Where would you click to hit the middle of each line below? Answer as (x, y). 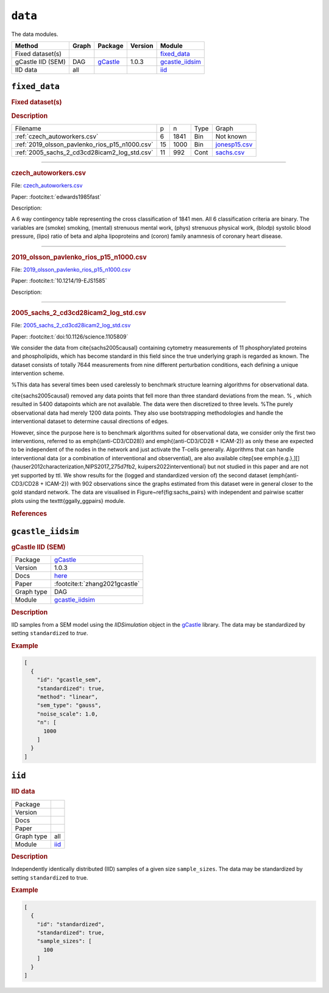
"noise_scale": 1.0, (68, 714)
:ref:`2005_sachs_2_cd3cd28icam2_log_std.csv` (84, 152)
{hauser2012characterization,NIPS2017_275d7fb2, (74, 467)
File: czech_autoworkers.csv (47, 185)
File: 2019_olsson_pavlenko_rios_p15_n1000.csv (71, 269)
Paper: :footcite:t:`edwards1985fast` (56, 197)
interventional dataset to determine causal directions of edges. (90, 421)
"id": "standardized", (71, 924)
